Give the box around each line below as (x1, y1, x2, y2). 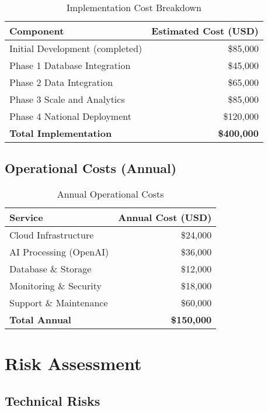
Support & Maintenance (9, 296, 108, 310)
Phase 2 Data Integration (9, 75, 113, 89)
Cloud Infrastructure (9, 228, 94, 242)
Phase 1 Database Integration (9, 58, 131, 72)
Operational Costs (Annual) (5, 159, 177, 177)
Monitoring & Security (9, 279, 102, 293)
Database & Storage (9, 262, 92, 276)
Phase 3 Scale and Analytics (9, 92, 125, 106)
